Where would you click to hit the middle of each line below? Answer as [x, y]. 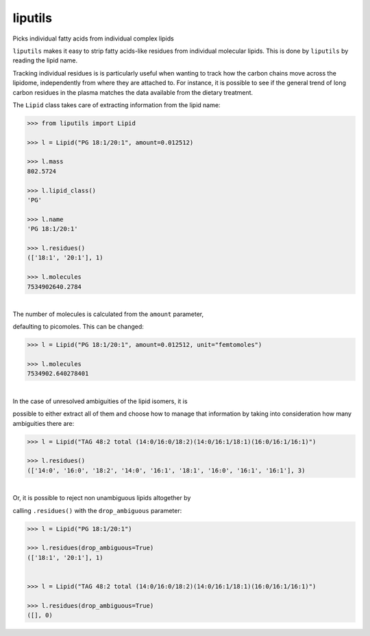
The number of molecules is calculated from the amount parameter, [108, 314]
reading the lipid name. [45, 60]
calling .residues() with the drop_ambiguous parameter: [97, 510]
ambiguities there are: [44, 423]
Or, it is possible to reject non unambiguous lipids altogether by [102, 498]
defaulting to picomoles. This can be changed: [78, 327]
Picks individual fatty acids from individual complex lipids [93, 38]
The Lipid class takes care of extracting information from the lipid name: [116, 105]
